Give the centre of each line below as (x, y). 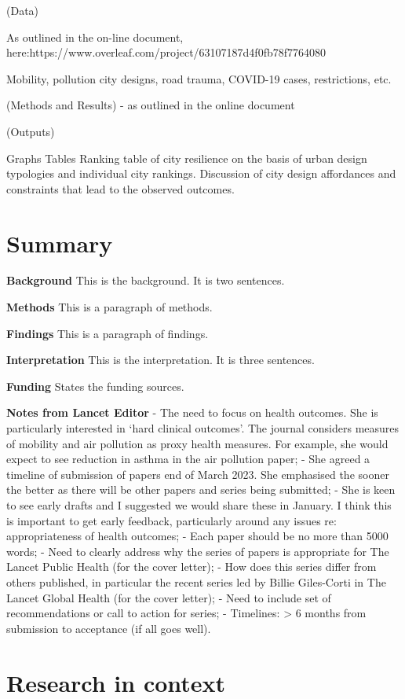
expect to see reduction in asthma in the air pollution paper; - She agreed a (188, 459)
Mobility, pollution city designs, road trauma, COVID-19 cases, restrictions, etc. (199, 78)
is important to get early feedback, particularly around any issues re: (171, 520)
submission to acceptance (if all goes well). (109, 628)
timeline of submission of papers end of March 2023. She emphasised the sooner (198, 474)
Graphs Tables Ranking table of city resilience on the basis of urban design (187, 158)
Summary (60, 243)
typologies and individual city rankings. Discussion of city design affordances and (201, 173)
